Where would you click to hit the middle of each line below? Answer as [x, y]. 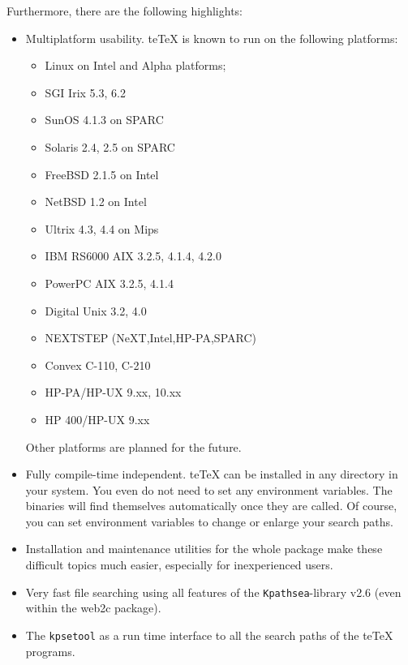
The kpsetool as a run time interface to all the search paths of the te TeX [209, 635]
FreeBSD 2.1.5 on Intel [102, 174]
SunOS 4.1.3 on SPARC [104, 120]
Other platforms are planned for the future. [133, 446]
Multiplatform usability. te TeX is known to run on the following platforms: [212, 38]
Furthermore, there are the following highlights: [125, 11]
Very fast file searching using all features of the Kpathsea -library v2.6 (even [213, 592]
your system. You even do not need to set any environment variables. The [209, 489]
